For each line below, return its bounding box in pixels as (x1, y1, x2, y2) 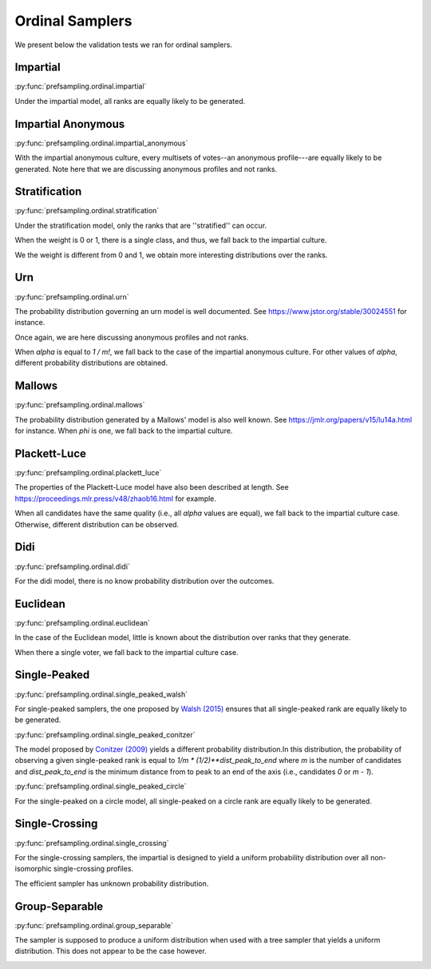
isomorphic (14, 864, 52, 874)
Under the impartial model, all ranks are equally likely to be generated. (14, 96, 246, 105)
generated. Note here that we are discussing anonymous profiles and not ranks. (14, 164, 278, 173)
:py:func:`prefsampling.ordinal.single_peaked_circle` (14, 781, 187, 791)
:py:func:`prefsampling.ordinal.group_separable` (14, 920, 174, 930)
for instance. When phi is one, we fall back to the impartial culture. (14, 426, 233, 435)
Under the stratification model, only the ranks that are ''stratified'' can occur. (14, 220, 267, 230)
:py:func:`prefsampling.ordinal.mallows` (14, 400, 145, 410)
